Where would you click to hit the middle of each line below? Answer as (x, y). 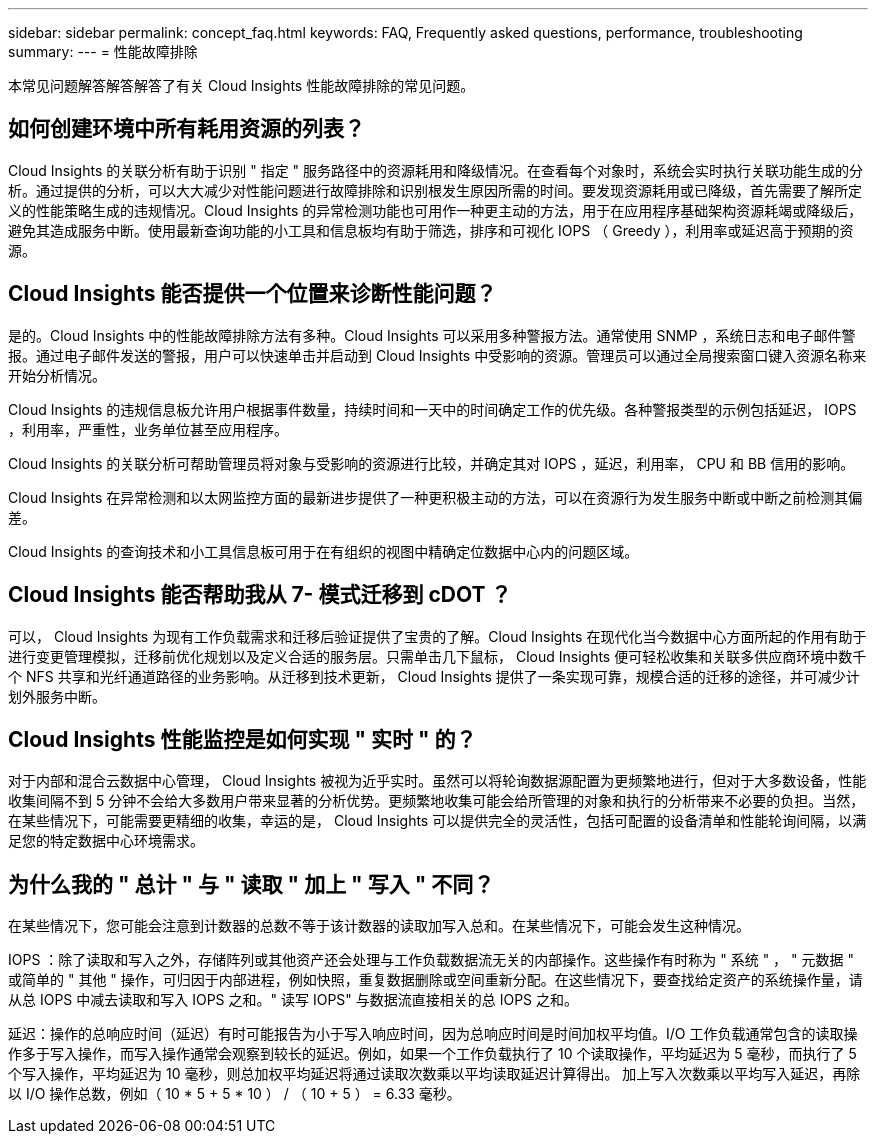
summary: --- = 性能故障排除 (103, 51)
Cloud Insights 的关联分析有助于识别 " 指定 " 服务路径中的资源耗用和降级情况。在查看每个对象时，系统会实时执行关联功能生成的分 (436, 170)
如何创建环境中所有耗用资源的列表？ (186, 129)
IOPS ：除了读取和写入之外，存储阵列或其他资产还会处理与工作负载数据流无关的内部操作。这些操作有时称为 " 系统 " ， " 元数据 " (431, 960)
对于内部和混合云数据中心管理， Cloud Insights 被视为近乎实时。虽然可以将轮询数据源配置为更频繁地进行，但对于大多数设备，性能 (437, 781)
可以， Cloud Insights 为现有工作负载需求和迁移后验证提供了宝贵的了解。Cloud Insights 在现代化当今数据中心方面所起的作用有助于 (437, 636)
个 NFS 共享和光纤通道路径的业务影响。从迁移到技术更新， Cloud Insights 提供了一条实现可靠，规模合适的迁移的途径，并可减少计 (434, 676)
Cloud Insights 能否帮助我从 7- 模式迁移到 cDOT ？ (260, 595)
